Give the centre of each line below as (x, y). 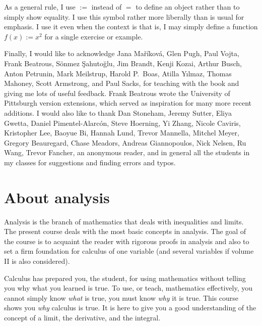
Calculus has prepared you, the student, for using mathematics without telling (125, 278)
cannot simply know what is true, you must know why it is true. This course (121, 297)
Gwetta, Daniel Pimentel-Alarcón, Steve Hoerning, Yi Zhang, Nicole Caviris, (122, 123)
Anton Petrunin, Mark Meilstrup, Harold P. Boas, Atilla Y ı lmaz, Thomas (118, 73)
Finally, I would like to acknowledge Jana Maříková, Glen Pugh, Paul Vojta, (122, 53)
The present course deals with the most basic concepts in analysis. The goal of (125, 231)
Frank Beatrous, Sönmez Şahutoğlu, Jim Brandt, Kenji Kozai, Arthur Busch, (123, 63)
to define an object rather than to (188, 7)
